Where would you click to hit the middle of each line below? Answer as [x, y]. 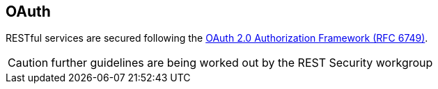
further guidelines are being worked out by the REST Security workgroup [242, 63]
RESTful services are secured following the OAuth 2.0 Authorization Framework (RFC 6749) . [217, 38]
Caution [28, 63]
